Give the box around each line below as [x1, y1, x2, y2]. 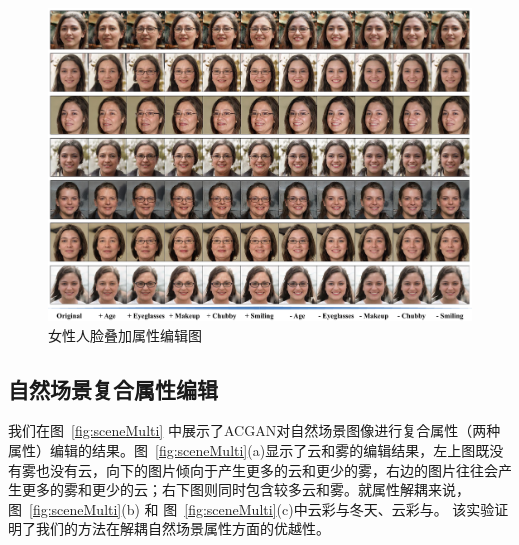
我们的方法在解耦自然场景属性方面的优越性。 [35, 518, 330, 539]
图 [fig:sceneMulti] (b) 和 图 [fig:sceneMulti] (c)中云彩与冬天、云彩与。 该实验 [8, 498, 495, 519]
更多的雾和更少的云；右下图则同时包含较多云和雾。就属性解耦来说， [21, 479, 470, 500]
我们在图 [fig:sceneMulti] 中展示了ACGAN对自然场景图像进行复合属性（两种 [8, 420, 501, 441]
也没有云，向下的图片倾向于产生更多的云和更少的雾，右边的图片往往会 [35, 459, 498, 480]
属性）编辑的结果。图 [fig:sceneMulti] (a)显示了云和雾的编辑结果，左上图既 [8, 439, 490, 460]
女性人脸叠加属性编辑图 [48, 324, 202, 345]
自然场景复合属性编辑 [8, 373, 218, 404]
